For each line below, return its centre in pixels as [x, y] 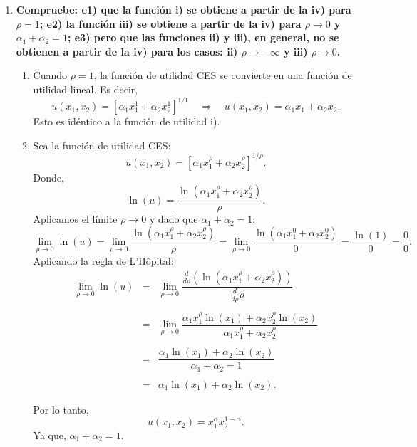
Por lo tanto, [61, 409]
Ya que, [50, 435]
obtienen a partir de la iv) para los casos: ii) [127, 51]
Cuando [50, 75]
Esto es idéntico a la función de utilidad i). [127, 121]
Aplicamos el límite [75, 219]
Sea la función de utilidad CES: [102, 145]
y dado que [174, 219]
